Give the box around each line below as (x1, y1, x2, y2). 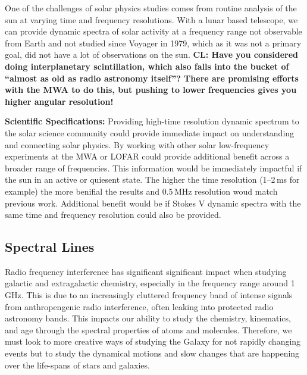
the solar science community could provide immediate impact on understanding (5, 126, 295, 139)
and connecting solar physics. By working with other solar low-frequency (5, 138, 270, 151)
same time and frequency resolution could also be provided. (5, 208, 221, 221)
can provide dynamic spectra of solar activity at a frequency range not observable (5, 25, 302, 37)
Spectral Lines (5, 237, 95, 256)
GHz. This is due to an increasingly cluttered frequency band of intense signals (5, 289, 293, 301)
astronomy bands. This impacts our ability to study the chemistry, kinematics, (5, 312, 291, 324)
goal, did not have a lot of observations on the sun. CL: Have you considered (5, 48, 299, 61)
